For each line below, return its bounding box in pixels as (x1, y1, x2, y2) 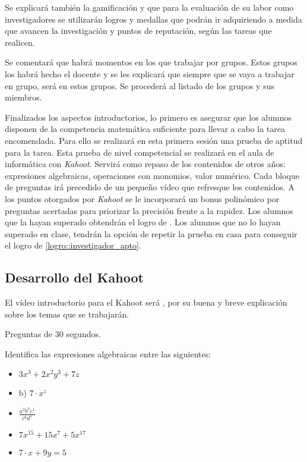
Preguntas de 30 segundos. (5, 328, 101, 340)
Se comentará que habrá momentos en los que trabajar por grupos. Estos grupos (5, 56, 297, 68)
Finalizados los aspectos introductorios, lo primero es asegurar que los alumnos (5, 111, 292, 123)
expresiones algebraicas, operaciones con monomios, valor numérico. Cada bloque (5, 169, 300, 181)
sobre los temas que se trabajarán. (5, 307, 129, 320)
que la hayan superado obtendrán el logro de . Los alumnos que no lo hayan (5, 216, 281, 228)
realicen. (5, 36, 35, 48)
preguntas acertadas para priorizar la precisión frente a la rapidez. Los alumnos (5, 204, 293, 216)
